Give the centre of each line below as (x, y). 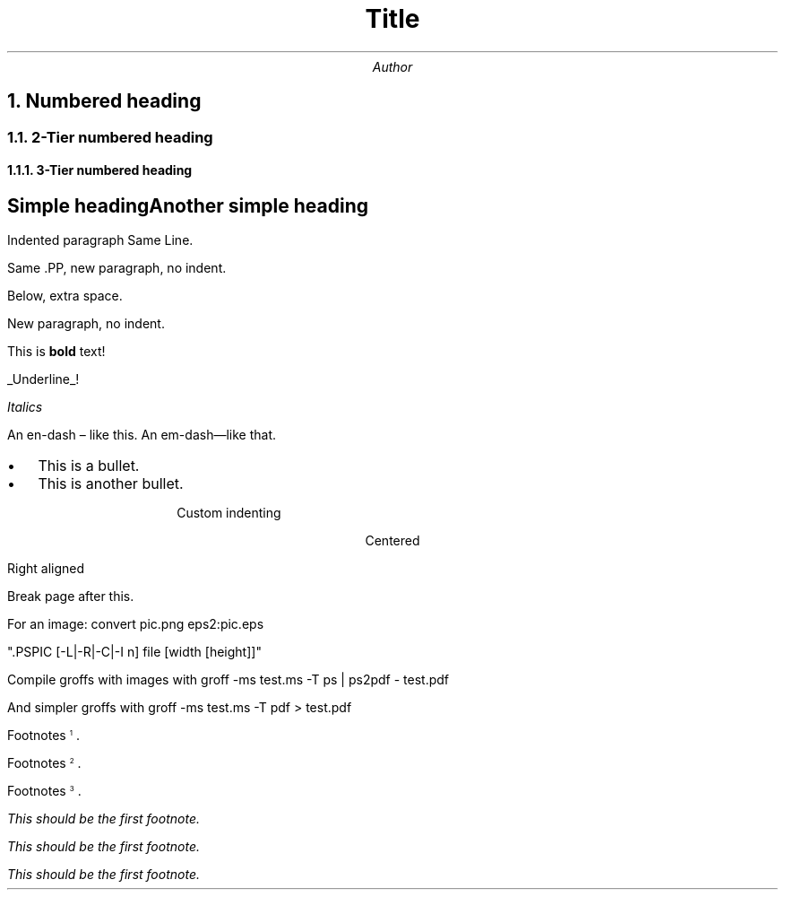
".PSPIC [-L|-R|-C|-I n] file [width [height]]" (134, 652)
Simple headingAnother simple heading (188, 205)
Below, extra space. (65, 296)
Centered (392, 541)
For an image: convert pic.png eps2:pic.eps (136, 624)
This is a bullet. (89, 466)
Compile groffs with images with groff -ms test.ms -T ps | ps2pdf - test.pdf (229, 680)
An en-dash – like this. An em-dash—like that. (142, 435)
